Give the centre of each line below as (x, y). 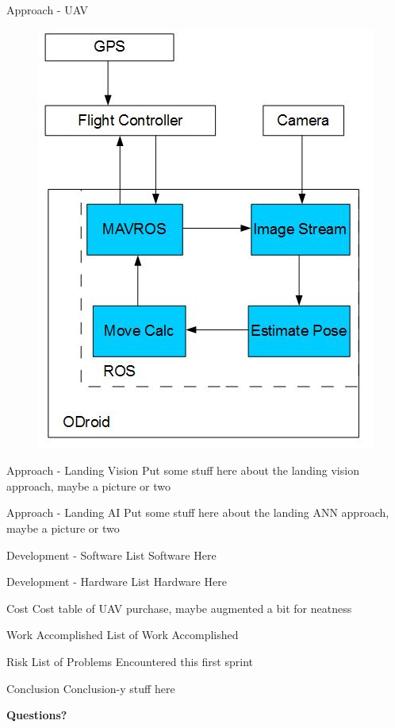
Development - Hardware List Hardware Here (117, 582)
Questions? (37, 715)
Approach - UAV (48, 10)
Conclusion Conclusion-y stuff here (91, 688)
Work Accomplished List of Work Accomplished (123, 635)
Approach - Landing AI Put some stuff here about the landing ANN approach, (198, 512)
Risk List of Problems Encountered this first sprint (130, 661)
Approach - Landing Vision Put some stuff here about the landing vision (183, 470)
